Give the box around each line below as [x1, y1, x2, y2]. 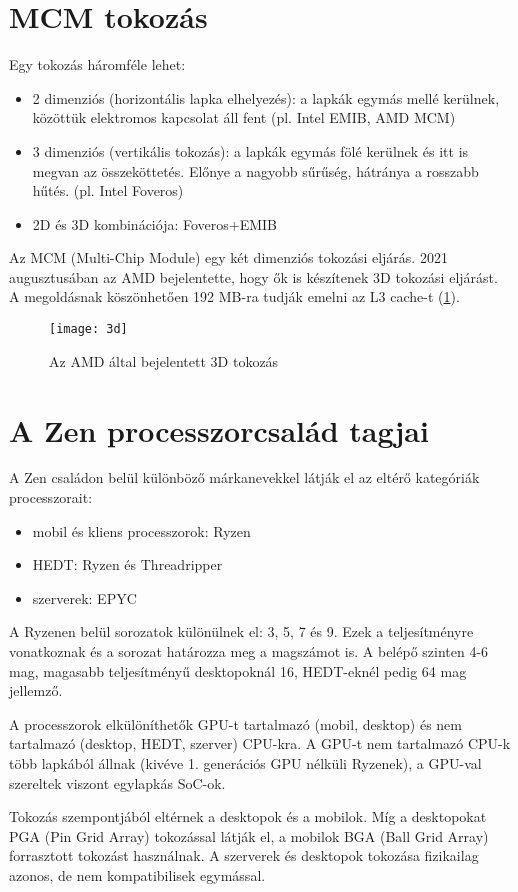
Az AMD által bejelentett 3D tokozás [49, 350, 279, 371]
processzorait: [9, 487, 93, 508]
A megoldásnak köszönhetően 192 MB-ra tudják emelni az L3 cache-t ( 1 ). [9, 286, 460, 307]
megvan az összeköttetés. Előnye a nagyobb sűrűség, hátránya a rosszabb [32, 160, 479, 181]
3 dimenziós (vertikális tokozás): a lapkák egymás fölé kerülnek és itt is [32, 140, 469, 161]
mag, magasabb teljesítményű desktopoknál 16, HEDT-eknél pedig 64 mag [9, 660, 467, 681]
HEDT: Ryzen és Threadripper [32, 554, 223, 575]
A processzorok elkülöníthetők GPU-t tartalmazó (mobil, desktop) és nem [9, 713, 462, 734]
